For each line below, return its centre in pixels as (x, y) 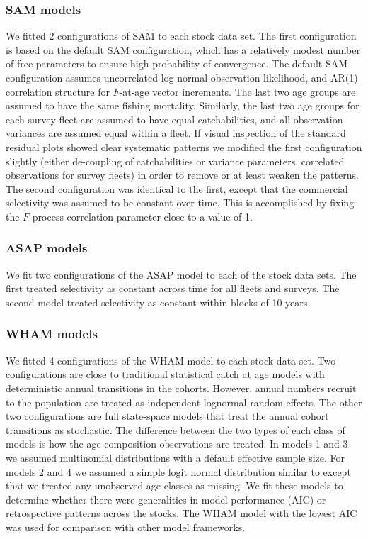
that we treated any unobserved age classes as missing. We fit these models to (174, 485)
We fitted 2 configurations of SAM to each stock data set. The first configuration (181, 36)
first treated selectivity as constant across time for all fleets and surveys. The (173, 288)
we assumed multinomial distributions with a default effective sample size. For (176, 457)
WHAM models (52, 334)
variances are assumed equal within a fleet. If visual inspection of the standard (176, 133)
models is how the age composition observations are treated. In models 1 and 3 (177, 444)
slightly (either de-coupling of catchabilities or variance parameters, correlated (175, 161)
